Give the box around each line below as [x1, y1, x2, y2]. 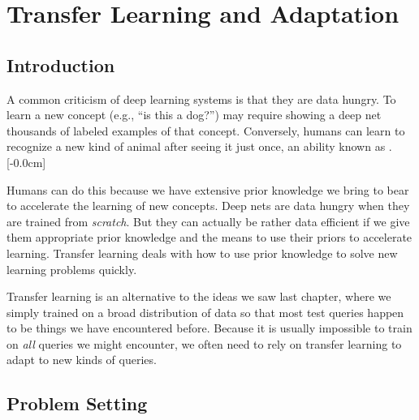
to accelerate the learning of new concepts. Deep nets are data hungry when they [6, 197, 410, 214]
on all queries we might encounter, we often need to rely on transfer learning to [6, 335, 402, 352]
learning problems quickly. [6, 260, 137, 277]
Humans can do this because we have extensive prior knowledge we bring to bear [6, 181, 409, 198]
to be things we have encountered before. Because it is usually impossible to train [6, 319, 413, 336]
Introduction [6, 52, 115, 77]
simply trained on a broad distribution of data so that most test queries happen [6, 303, 404, 320]
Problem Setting [6, 391, 148, 416]
